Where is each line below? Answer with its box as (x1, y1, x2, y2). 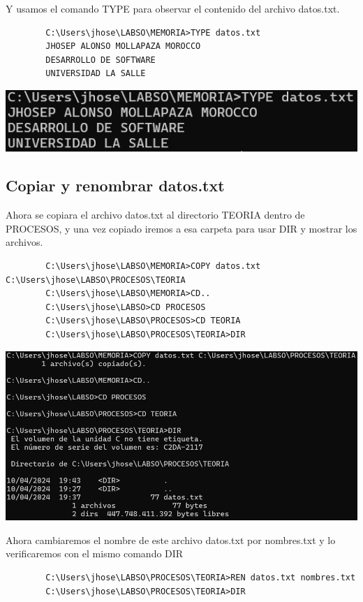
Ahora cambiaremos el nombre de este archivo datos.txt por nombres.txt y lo (6, 532, 336, 547)
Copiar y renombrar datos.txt (6, 175, 225, 196)
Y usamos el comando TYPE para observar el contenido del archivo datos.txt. (6, 1, 340, 15)
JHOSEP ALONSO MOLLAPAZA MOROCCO (45, 41, 201, 52)
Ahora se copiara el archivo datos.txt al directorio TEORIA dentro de (6, 207, 305, 222)
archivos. (6, 235, 43, 249)
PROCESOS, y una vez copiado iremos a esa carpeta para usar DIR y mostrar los (6, 221, 357, 235)
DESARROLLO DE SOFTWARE (45, 54, 156, 65)
